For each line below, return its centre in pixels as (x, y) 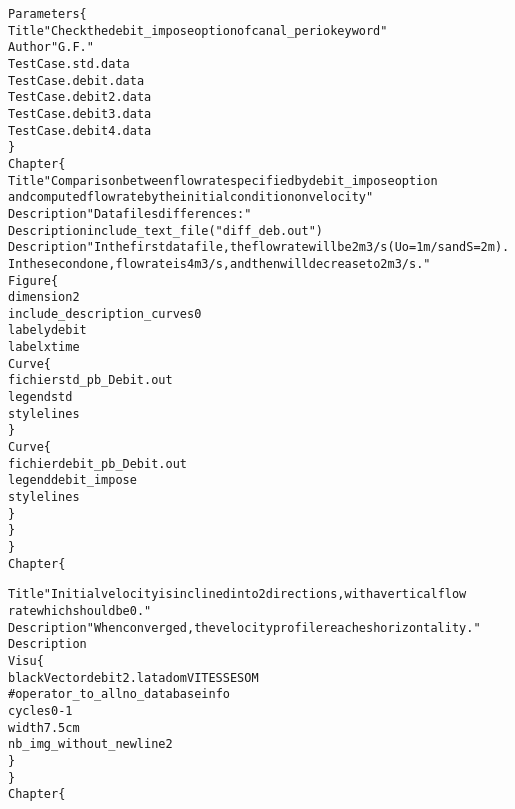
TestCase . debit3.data (80, 113)
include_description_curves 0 (105, 313)
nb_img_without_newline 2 (90, 744)
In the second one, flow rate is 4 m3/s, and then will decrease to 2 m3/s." (219, 263)
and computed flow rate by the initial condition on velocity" (191, 197)
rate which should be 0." (80, 610)
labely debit (47, 330)
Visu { (26, 660)
